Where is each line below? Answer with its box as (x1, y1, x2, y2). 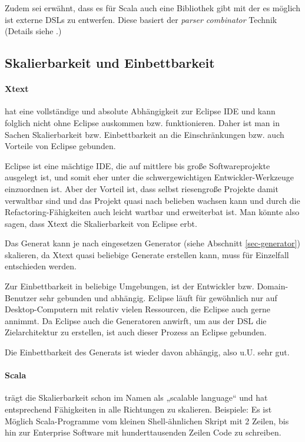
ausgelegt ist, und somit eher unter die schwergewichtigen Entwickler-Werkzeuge (5, 171, 294, 183)
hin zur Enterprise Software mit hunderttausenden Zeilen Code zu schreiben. (5, 426, 281, 438)
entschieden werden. (5, 260, 77, 272)
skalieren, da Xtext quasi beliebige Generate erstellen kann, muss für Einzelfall (5, 248, 289, 260)
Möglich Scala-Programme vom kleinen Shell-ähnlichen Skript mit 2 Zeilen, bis (5, 414, 289, 427)
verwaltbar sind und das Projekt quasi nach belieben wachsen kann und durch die (5, 194, 300, 206)
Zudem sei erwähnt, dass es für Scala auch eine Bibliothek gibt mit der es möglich (5, 2, 300, 14)
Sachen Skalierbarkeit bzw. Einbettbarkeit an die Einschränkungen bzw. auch (5, 128, 284, 140)
